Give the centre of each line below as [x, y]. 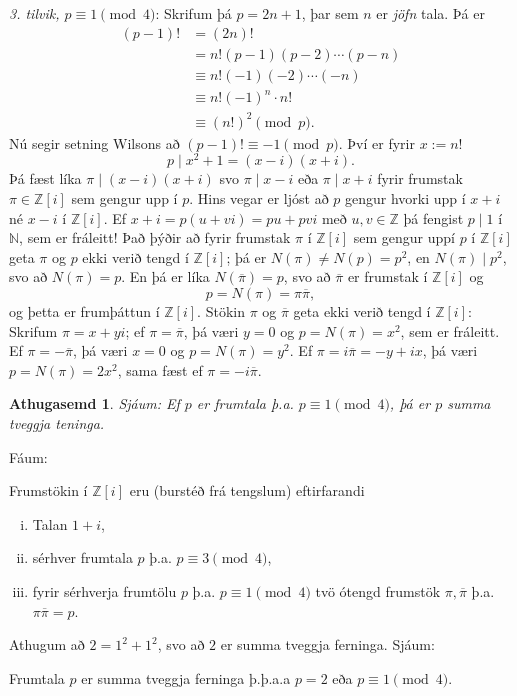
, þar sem [330, 13]
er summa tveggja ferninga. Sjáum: [327, 644]
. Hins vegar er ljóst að [259, 198]
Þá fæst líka [45, 178]
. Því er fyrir [376, 142]
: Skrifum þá [193, 13]
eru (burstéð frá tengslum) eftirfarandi [247, 490]
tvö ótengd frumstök [378, 590]
